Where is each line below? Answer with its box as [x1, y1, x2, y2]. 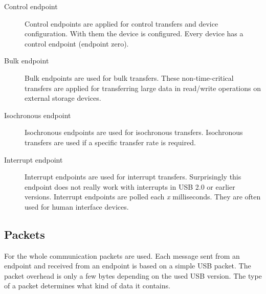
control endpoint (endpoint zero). [25, 38, 129, 49]
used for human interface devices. [25, 201, 129, 212]
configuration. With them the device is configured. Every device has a [25, 28, 243, 39]
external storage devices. [25, 93, 101, 103]
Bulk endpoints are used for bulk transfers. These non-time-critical [25, 72, 234, 83]
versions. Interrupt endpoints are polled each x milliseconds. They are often [25, 191, 261, 202]
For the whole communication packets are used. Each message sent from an [4, 250, 240, 261]
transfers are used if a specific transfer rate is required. [25, 137, 196, 147]
